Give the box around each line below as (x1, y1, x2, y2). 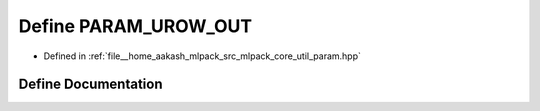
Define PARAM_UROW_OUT (18, 15, 253, 37)
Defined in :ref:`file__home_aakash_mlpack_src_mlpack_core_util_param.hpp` (43, 50, 362, 62)
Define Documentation (18, 76, 163, 93)
